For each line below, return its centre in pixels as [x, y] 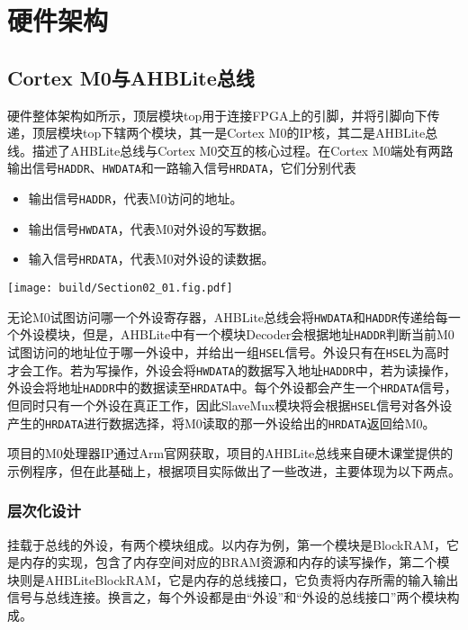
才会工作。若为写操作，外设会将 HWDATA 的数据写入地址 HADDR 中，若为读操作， [232, 369]
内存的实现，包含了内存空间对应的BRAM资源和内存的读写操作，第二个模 [234, 562]
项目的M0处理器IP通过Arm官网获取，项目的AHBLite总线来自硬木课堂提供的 [230, 453]
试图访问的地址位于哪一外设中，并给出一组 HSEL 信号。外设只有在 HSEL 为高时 [229, 351]
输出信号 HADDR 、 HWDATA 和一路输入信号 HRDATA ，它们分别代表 [182, 168]
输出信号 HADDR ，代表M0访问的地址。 [135, 198]
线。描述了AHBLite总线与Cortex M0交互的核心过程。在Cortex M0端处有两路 [230, 150]
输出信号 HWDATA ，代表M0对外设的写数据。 [151, 228]
